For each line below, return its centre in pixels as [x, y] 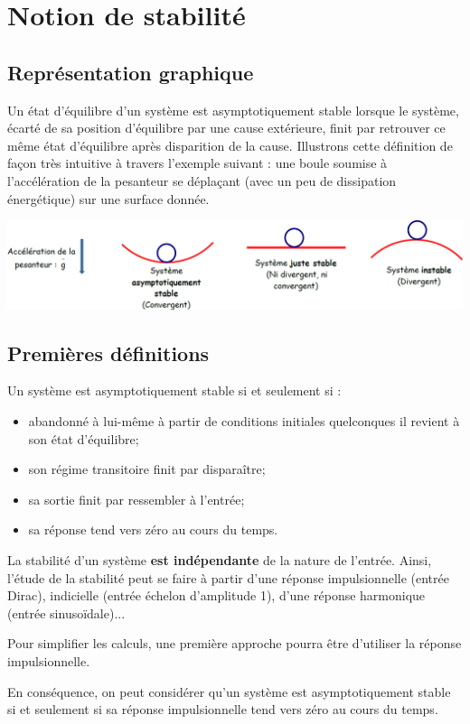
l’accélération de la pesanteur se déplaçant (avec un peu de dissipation [202, 180]
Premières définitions [108, 353]
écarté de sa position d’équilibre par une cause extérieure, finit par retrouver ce [226, 128]
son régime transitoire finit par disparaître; [147, 469]
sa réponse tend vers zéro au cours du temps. [153, 529]
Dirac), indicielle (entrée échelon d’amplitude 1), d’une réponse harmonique [216, 595]
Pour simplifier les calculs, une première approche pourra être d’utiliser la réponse [235, 643]
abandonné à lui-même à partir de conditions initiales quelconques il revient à [244, 420]
